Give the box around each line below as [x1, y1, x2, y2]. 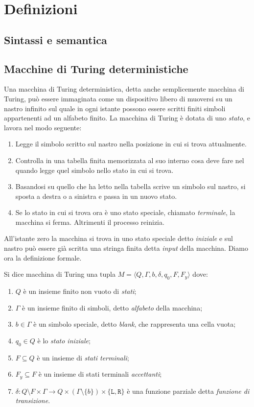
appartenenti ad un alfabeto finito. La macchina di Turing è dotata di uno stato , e [4, 113, 250, 123]
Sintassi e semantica [4, 32, 107, 47]
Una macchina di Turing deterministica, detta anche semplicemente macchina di [4, 84, 244, 94]
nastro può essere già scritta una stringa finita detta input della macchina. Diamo [4, 243, 248, 253]
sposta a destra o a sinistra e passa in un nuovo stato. [15, 191, 177, 201]
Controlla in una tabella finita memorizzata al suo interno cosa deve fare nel [15, 155, 244, 165]
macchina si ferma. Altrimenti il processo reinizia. [15, 216, 164, 227]
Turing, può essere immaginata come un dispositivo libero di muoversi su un [4, 93, 232, 103]
